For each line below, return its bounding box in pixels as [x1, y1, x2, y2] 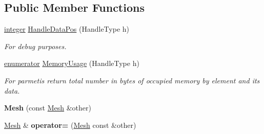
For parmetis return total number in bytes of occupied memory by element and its [4, 75, 260, 85]
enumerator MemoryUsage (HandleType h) [4, 58, 139, 69]
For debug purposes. [4, 40, 67, 51]
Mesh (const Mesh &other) [4, 102, 91, 113]
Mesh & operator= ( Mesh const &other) [4, 119, 136, 130]
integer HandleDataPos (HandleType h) [4, 24, 129, 34]
